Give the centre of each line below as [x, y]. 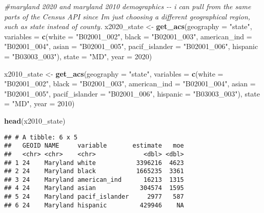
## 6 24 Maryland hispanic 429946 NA [94, 205]
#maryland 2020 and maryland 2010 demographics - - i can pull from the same [128, 6]
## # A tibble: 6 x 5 [41, 137]
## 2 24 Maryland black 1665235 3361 [94, 171]
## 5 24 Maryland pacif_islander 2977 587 [94, 197]
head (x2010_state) [35, 120]
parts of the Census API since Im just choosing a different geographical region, [127, 16]
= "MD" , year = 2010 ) [39, 103]
